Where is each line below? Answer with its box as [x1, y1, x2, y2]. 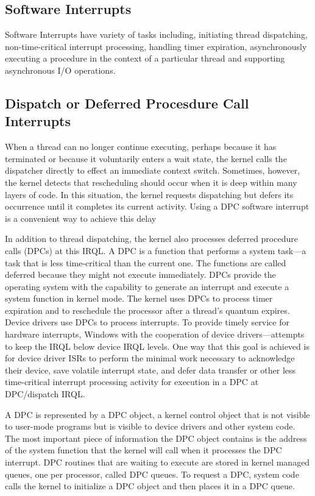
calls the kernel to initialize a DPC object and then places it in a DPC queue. [5, 480, 295, 492]
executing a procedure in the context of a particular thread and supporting [5, 52, 285, 65]
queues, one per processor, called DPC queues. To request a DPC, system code [5, 467, 299, 480]
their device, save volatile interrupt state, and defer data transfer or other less [5, 363, 296, 376]
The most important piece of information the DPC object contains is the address [5, 431, 307, 444]
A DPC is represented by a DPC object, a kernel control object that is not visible [5, 408, 310, 420]
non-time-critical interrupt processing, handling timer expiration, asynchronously [5, 40, 307, 52]
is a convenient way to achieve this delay [5, 211, 157, 224]
